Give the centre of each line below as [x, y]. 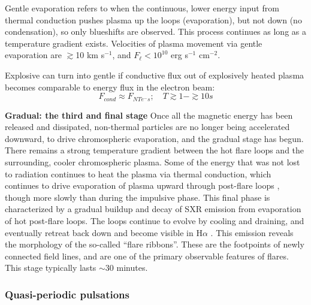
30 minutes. [126, 268]
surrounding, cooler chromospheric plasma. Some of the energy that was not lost [153, 161]
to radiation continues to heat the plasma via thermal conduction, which [138, 173]
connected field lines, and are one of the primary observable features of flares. [147, 256]
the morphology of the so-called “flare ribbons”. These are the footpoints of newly [155, 244]
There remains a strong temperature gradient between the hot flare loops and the [155, 150]
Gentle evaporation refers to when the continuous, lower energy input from [142, 8]
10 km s [90, 55]
